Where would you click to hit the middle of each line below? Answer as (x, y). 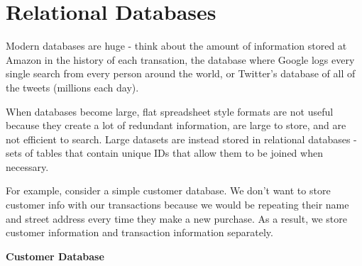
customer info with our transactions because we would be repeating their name (177, 205)
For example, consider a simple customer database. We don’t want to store (168, 190)
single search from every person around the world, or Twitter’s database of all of (181, 73)
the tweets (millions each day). (72, 87)
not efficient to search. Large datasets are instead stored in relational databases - (181, 139)
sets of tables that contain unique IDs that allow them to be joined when (164, 153)
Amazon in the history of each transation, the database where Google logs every (180, 59)
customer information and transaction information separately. (139, 232)
